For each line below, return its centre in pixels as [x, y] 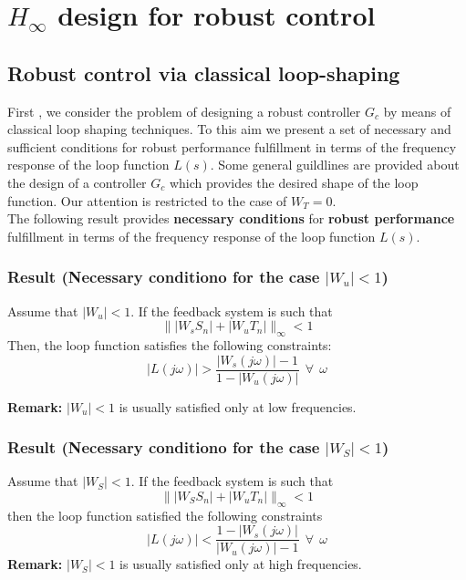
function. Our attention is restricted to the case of [147, 200]
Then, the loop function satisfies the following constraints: [170, 344]
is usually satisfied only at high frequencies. [241, 564]
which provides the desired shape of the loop [294, 182]
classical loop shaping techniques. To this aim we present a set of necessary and [229, 129]
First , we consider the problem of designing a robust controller [184, 111]
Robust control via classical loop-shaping [204, 72]
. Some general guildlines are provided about [335, 165]
